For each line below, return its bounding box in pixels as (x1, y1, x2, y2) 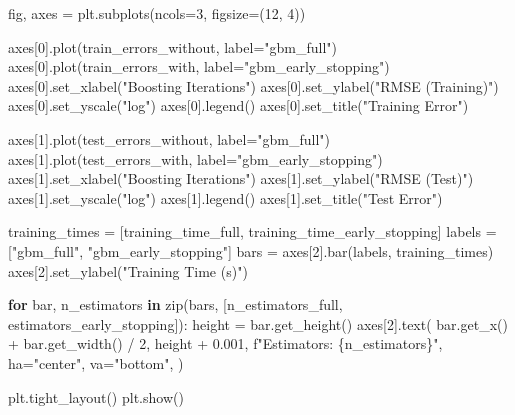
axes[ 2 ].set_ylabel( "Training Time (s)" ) (8, 260, 248, 281)
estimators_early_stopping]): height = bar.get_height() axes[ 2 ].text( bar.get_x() (8, 313, 508, 334)
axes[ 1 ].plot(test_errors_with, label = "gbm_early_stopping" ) (8, 148, 383, 169)
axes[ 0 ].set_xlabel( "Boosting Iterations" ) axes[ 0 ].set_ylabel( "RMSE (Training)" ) (8, 75, 499, 96)
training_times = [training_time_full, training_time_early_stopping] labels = (8, 221, 497, 242)
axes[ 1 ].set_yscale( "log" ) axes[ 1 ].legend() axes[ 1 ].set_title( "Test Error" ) (8, 187, 443, 208)
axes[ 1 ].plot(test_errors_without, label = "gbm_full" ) (8, 128, 331, 149)
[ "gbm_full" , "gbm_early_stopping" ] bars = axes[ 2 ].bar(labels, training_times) (8, 240, 494, 261)
